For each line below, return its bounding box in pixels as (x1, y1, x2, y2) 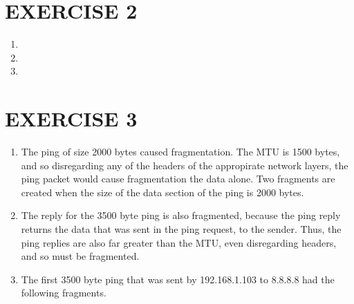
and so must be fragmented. (21, 249, 140, 263)
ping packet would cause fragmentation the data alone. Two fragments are (21, 171, 335, 186)
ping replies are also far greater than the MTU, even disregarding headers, (21, 235, 337, 249)
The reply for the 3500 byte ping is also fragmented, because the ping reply (21, 208, 341, 222)
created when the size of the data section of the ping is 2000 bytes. (21, 184, 304, 199)
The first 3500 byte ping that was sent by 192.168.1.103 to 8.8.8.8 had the (21, 272, 335, 286)
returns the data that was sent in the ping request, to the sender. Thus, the (21, 222, 342, 236)
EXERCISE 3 (5, 104, 138, 133)
